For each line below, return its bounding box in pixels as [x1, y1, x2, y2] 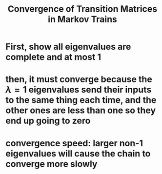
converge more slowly [5, 158, 98, 169]
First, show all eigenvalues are [5, 41, 131, 52]
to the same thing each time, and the [5, 95, 157, 106]
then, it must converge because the [5, 74, 153, 85]
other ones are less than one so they [5, 105, 156, 116]
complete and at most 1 [5, 52, 101, 63]
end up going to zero [5, 116, 91, 126]
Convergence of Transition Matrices [7, 3, 158, 15]
